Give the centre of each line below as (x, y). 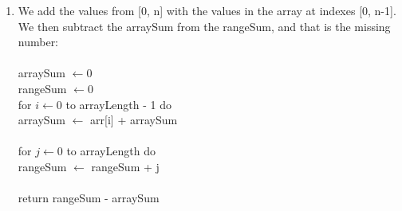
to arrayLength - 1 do (118, 104)
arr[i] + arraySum (134, 120)
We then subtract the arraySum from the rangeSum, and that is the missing (204, 26)
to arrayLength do (111, 151)
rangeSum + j (125, 166)
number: (38, 42)
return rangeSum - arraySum (89, 198)
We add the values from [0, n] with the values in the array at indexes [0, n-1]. (207, 10)
